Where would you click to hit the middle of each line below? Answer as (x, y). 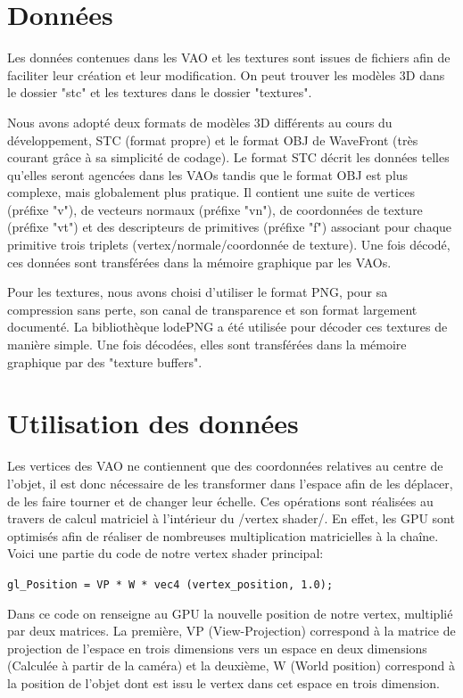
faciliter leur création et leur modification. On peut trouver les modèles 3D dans (226, 74)
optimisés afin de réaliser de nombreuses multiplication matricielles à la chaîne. (223, 535)
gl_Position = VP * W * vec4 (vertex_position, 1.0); (170, 584)
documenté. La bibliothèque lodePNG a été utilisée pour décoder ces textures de (227, 327)
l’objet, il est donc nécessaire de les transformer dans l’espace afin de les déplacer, (230, 483)
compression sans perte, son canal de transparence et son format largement (212, 309)
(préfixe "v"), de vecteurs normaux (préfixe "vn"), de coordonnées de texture (215, 209)
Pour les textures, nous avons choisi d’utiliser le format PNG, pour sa (198, 292)
